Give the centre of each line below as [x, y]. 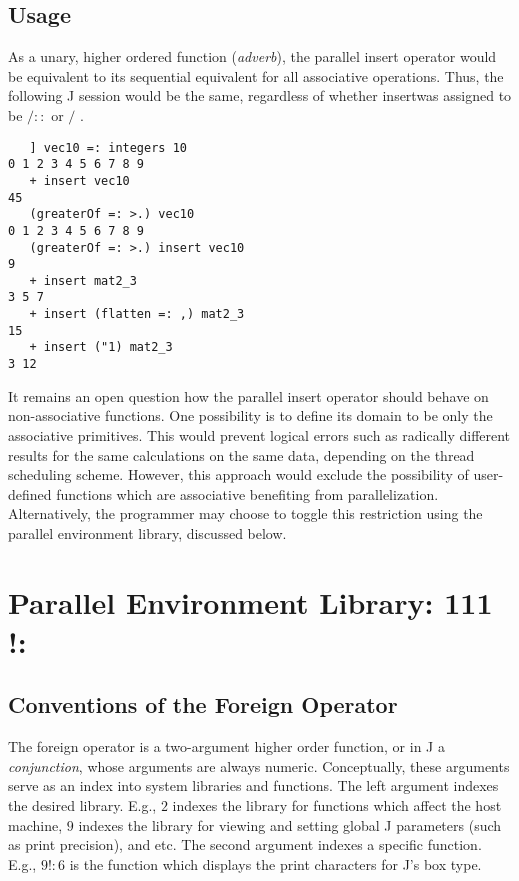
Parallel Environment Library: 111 [250, 601]
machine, [35, 824]
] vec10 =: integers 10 [108, 147]
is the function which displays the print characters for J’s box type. [275, 863]
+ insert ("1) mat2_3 [101, 347]
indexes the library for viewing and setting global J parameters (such [290, 824]
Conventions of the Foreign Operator [203, 704]
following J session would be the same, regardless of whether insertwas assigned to [260, 95]
